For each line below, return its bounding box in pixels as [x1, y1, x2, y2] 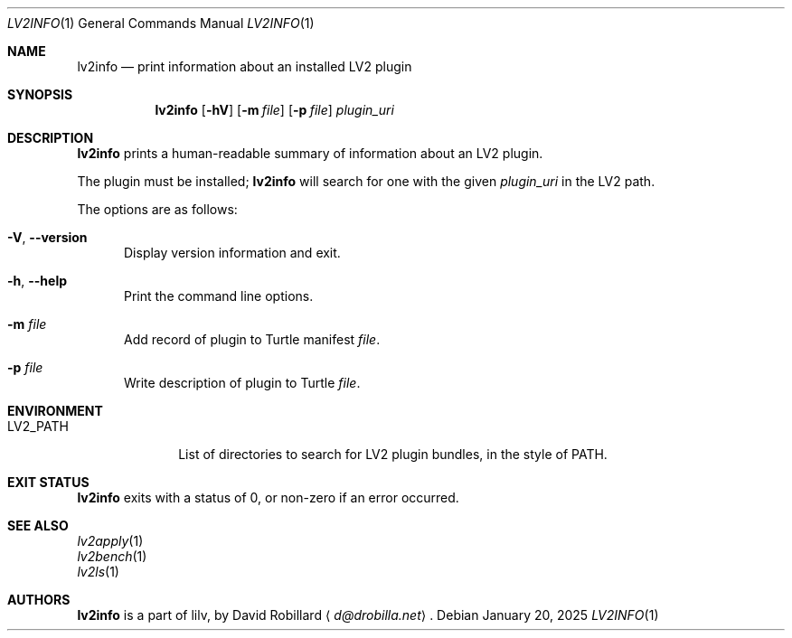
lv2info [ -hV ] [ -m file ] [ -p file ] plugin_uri [155, 102, 394, 117]
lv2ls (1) [77, 564, 119, 579]
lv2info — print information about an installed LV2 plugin [77, 59, 412, 74]
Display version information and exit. [124, 245, 341, 260]
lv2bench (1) [77, 549, 147, 564]
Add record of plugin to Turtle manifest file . [124, 332, 381, 347]
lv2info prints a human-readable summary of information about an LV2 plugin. [77, 145, 543, 161]
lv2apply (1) [77, 533, 144, 549]
